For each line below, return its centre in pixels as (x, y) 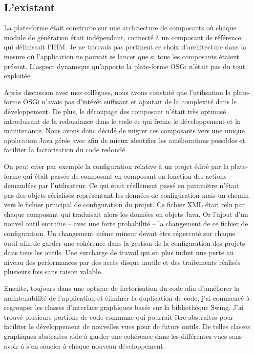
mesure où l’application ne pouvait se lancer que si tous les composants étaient (122, 56)
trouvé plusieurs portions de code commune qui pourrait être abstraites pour (119, 317)
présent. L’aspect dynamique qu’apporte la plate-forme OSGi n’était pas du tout (125, 66)
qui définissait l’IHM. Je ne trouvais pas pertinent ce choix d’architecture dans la (125, 47)
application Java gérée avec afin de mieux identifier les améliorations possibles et (125, 140)
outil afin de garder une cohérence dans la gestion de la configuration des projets (125, 243)
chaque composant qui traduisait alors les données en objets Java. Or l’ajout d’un (126, 214)
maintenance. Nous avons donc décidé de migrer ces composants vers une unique (124, 130)
